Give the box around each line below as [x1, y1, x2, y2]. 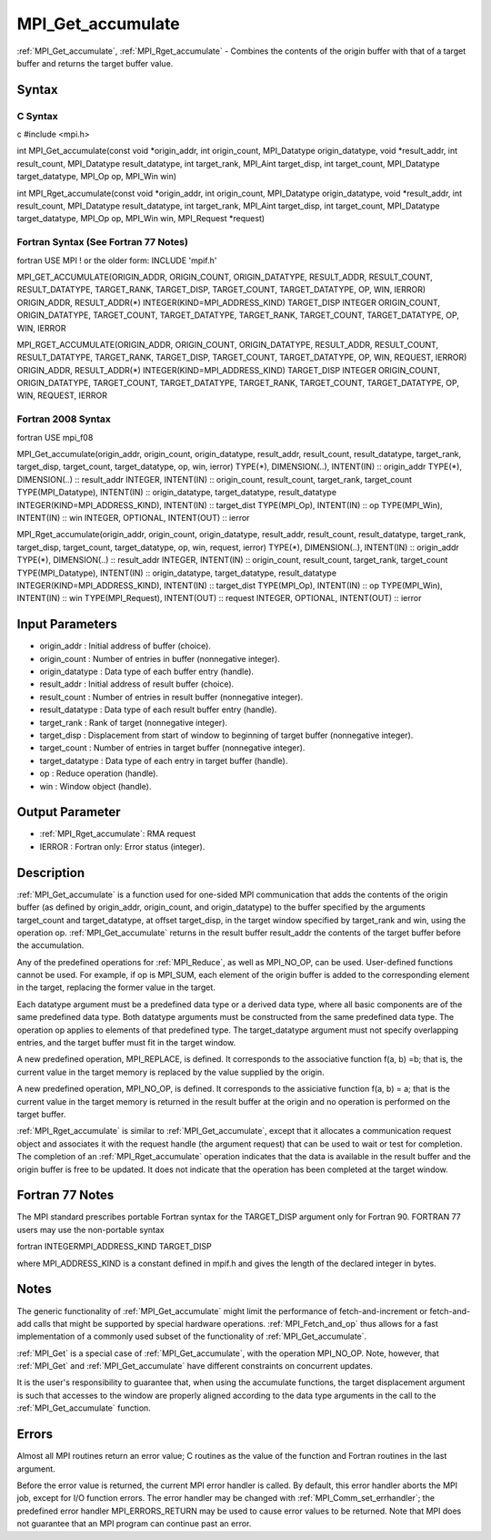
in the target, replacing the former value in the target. [16, 982, 215, 993]
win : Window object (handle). [39, 780, 152, 791]
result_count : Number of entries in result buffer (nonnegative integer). [39, 691, 304, 702]
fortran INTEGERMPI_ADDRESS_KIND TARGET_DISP [16, 1241, 213, 1252]
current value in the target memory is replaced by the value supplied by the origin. [16, 1066, 325, 1077]
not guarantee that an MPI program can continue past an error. [16, 1518, 252, 1529]
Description [16, 865, 85, 881]
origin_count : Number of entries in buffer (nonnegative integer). [39, 653, 281, 664]
